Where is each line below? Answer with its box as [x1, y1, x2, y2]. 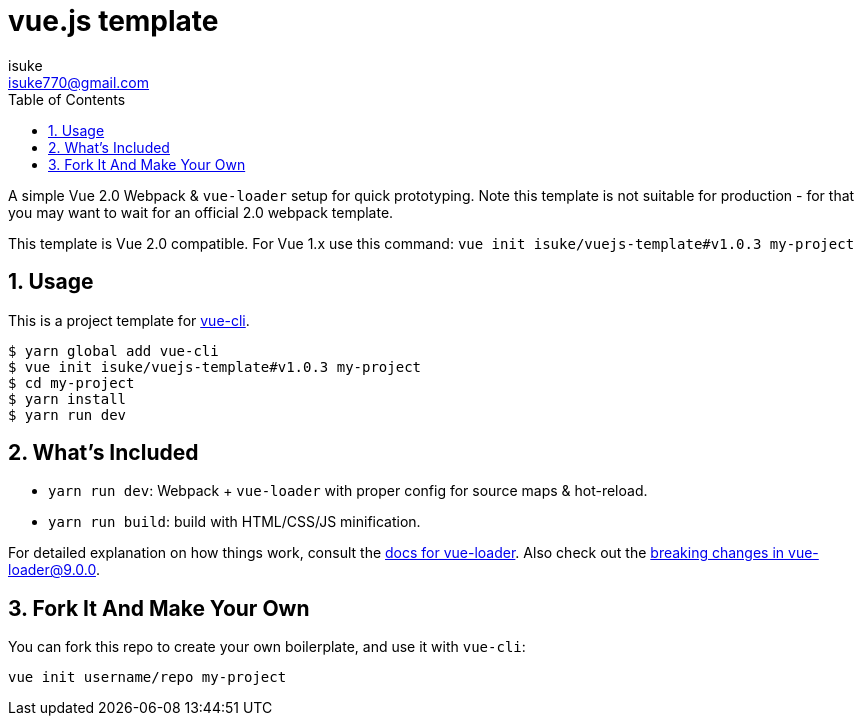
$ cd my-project [8, 374, 135, 391]
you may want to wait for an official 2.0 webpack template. [8, 203, 394, 221]
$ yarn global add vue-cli [8, 342, 219, 359]
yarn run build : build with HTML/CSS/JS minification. [48, 513, 421, 531]
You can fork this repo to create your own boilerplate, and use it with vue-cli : [8, 638, 526, 656]
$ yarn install [8, 390, 127, 407]
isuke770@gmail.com [8, 73, 150, 91]
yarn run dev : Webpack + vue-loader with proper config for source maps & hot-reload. [48, 482, 648, 500]
